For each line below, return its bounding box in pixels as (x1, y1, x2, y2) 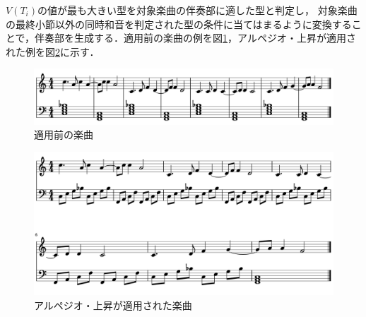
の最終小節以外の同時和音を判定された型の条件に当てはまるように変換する (6, 16, 352, 31)
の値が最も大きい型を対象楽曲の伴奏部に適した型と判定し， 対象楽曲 (37, 3, 358, 17)
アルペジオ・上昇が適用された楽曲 (34, 297, 192, 312)
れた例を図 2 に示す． (6, 44, 100, 59)
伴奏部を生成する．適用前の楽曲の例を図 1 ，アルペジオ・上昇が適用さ (35, 30, 356, 45)
